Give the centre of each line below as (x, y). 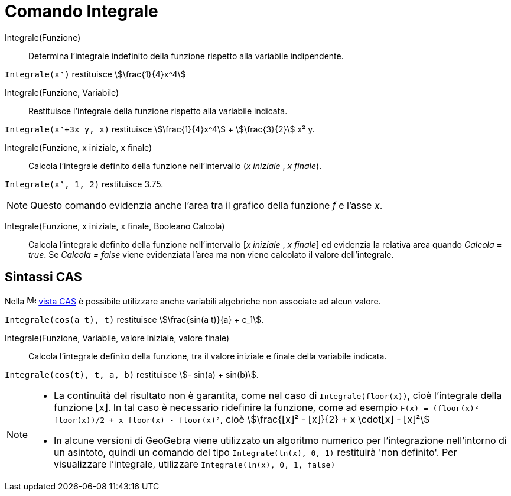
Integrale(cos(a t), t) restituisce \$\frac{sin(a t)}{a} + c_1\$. (134, 319)
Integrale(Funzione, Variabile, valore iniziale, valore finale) (117, 338)
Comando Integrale (82, 11)
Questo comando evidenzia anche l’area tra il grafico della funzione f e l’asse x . (206, 205)
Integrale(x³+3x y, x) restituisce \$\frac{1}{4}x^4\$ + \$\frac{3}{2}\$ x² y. (160, 129)
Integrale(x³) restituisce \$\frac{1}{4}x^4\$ (95, 74)
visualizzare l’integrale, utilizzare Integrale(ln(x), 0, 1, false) (195, 464)
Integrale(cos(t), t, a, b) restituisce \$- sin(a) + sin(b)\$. (132, 374)
